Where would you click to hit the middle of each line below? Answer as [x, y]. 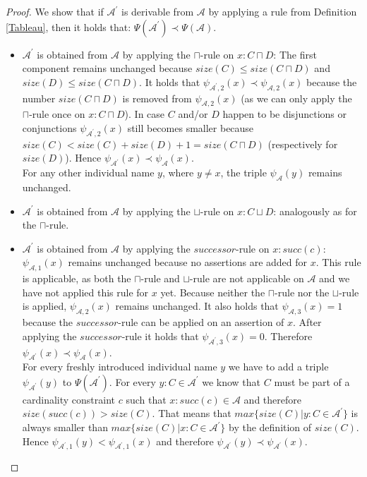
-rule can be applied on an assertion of [201, 322]
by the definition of [270, 427]
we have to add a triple [278, 367]
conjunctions [49, 127]
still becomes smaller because [191, 127]
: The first [295, 54]
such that [146, 399]
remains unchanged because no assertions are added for [188, 262]
